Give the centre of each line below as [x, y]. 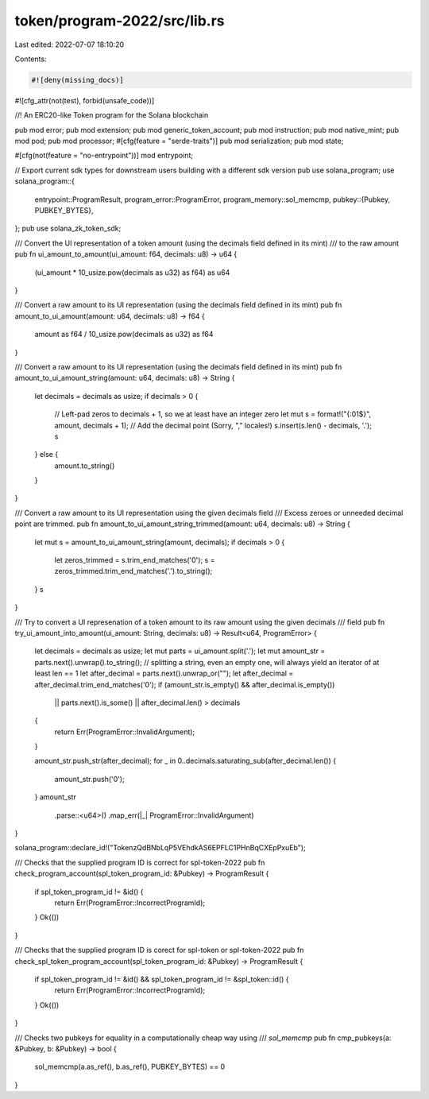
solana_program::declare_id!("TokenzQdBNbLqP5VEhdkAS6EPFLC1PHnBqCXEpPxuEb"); [160, 848]
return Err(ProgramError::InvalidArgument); [125, 732]
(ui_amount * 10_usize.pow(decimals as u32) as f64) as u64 [132, 272]
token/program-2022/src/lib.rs [120, 21]
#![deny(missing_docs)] [78, 80]
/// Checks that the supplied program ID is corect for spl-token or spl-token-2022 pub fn [159, 950]
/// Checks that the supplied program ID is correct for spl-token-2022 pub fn [140, 862]
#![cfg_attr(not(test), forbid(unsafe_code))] [85, 100]
